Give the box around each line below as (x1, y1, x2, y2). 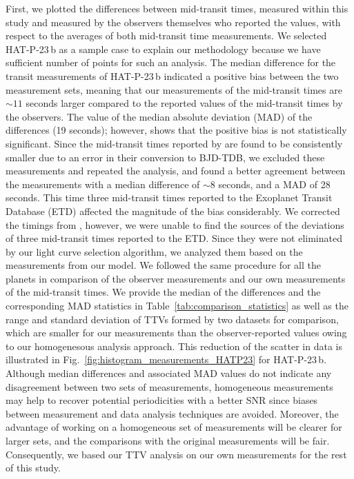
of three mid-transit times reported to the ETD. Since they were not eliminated (6, 231, 342, 245)
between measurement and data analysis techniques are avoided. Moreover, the (6, 406, 339, 420)
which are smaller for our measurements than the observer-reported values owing (6, 325, 347, 340)
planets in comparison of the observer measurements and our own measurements (6, 271, 346, 285)
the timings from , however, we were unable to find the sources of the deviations (6, 217, 344, 232)
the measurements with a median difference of (6, 176, 200, 191)
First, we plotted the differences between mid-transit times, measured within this (6, 1, 348, 15)
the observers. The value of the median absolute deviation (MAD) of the (6, 109, 313, 123)
